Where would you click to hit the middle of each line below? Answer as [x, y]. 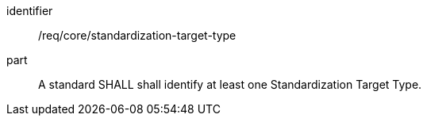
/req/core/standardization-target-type [137, 35]
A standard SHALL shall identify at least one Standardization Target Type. [230, 84]
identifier [30, 11]
